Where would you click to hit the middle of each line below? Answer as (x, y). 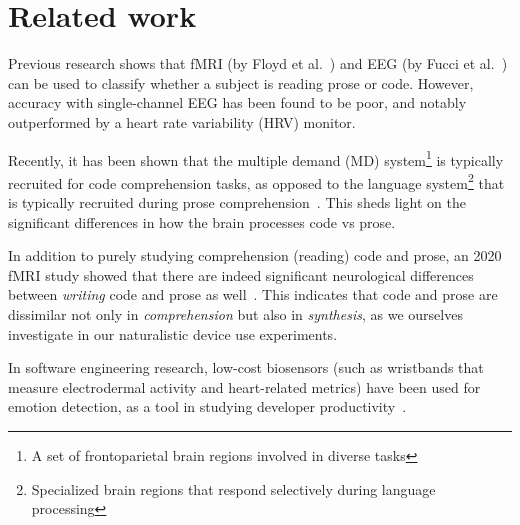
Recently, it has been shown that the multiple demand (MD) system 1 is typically (256, 158)
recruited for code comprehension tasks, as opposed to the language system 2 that (256, 181)
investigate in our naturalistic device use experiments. (173, 333)
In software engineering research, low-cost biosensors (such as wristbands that (246, 367)
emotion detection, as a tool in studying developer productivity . (207, 406)
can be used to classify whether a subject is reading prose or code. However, (241, 82)
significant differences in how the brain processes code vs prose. (202, 221)
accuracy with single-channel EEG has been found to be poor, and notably (237, 102)
